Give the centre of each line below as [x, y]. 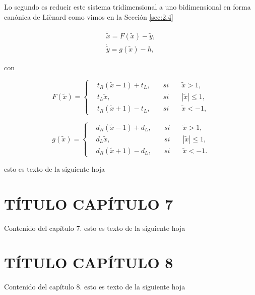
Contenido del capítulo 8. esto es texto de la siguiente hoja [95, 287]
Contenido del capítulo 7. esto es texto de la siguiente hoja [95, 228]
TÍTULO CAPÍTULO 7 [89, 203]
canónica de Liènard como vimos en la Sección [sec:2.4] [89, 16]
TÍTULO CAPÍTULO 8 [89, 262]
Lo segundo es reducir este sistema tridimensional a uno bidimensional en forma [127, 7]
